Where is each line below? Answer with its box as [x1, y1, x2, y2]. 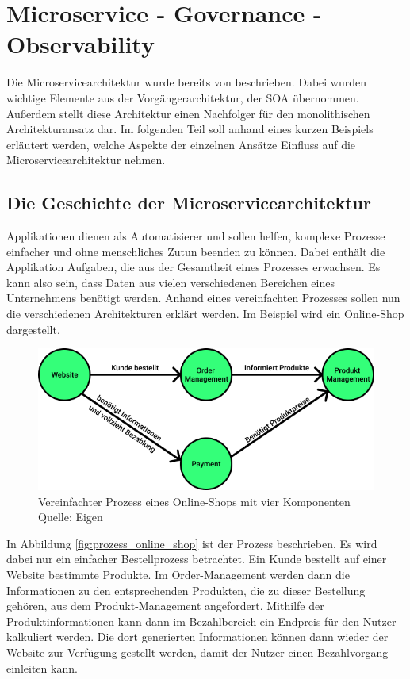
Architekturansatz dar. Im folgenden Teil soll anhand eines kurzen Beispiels [6, 121, 374, 137]
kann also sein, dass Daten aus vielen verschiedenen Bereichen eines [6, 274, 335, 290]
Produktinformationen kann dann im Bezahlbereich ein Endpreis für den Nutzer [6, 612, 397, 629]
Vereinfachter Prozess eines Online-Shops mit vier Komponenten [38, 493, 351, 509]
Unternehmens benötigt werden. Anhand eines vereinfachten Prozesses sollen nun [6, 290, 400, 306]
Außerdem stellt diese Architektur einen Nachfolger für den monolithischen [6, 105, 370, 121]
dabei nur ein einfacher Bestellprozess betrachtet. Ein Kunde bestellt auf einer [6, 550, 387, 567]
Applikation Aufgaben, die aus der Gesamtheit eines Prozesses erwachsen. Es [6, 259, 381, 275]
